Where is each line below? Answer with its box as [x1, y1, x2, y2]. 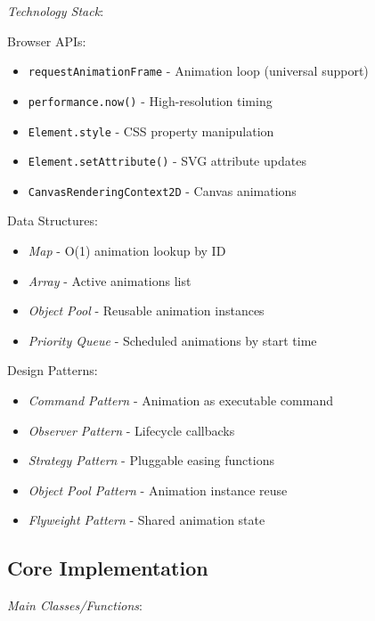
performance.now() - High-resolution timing [28, 91, 273, 110]
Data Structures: [7, 211, 98, 230]
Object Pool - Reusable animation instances [28, 301, 265, 320]
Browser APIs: [7, 31, 86, 50]
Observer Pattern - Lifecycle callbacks [28, 421, 235, 439]
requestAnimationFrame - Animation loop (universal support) [28, 61, 369, 80]
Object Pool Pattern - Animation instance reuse [28, 480, 288, 499]
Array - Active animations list [28, 271, 192, 290]
